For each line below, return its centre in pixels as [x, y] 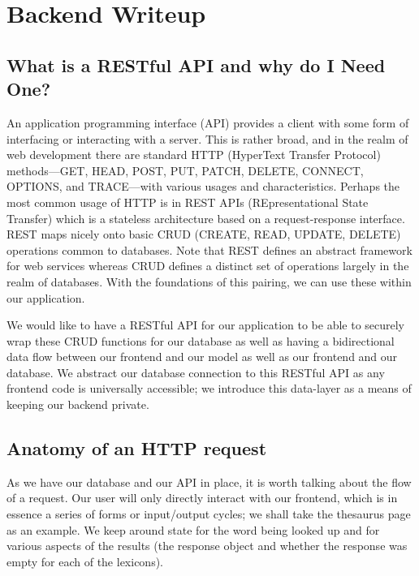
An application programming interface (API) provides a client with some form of [208, 122]
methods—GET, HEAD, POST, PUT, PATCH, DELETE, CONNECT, [185, 170]
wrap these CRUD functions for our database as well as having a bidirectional [201, 340]
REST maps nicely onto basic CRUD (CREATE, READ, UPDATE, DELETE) [204, 234]
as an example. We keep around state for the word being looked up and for [193, 529]
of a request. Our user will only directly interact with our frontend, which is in [202, 498]
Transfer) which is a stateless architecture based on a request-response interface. [206, 218]
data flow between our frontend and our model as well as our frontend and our [202, 357]
